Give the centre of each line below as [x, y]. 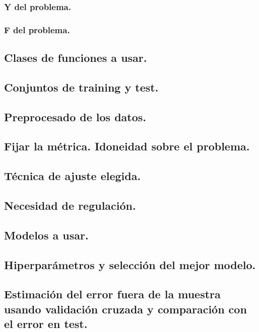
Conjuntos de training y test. [81, 87]
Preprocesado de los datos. [75, 116]
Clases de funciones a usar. [76, 58]
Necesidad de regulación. [70, 205]
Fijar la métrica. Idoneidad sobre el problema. [127, 146]
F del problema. [37, 29]
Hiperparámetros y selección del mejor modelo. [130, 264]
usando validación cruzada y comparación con [125, 309]
